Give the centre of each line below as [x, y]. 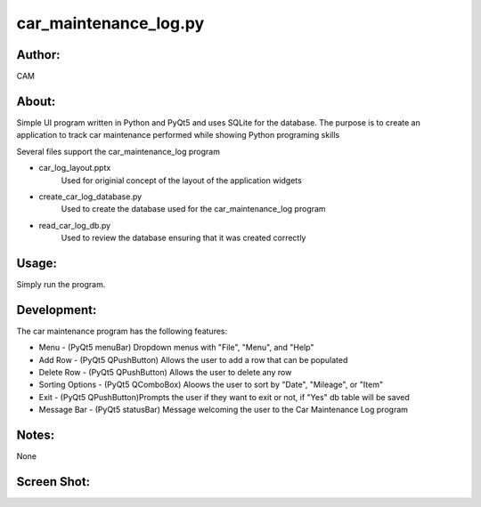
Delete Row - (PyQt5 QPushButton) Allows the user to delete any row [165, 373]
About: [36, 101]
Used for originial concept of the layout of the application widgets [181, 180]
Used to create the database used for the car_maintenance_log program [193, 209]
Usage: [37, 263]
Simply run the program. [61, 284]
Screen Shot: [53, 482]
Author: [39, 55]
